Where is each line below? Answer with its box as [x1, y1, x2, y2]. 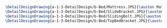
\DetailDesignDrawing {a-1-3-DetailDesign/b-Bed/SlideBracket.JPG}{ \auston [5, 9, 164, 14]
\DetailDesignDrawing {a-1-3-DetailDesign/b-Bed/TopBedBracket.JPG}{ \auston [5, 18, 166, 23]
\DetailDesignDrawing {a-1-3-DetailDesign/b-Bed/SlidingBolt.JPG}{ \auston [5, 14, 162, 19]
